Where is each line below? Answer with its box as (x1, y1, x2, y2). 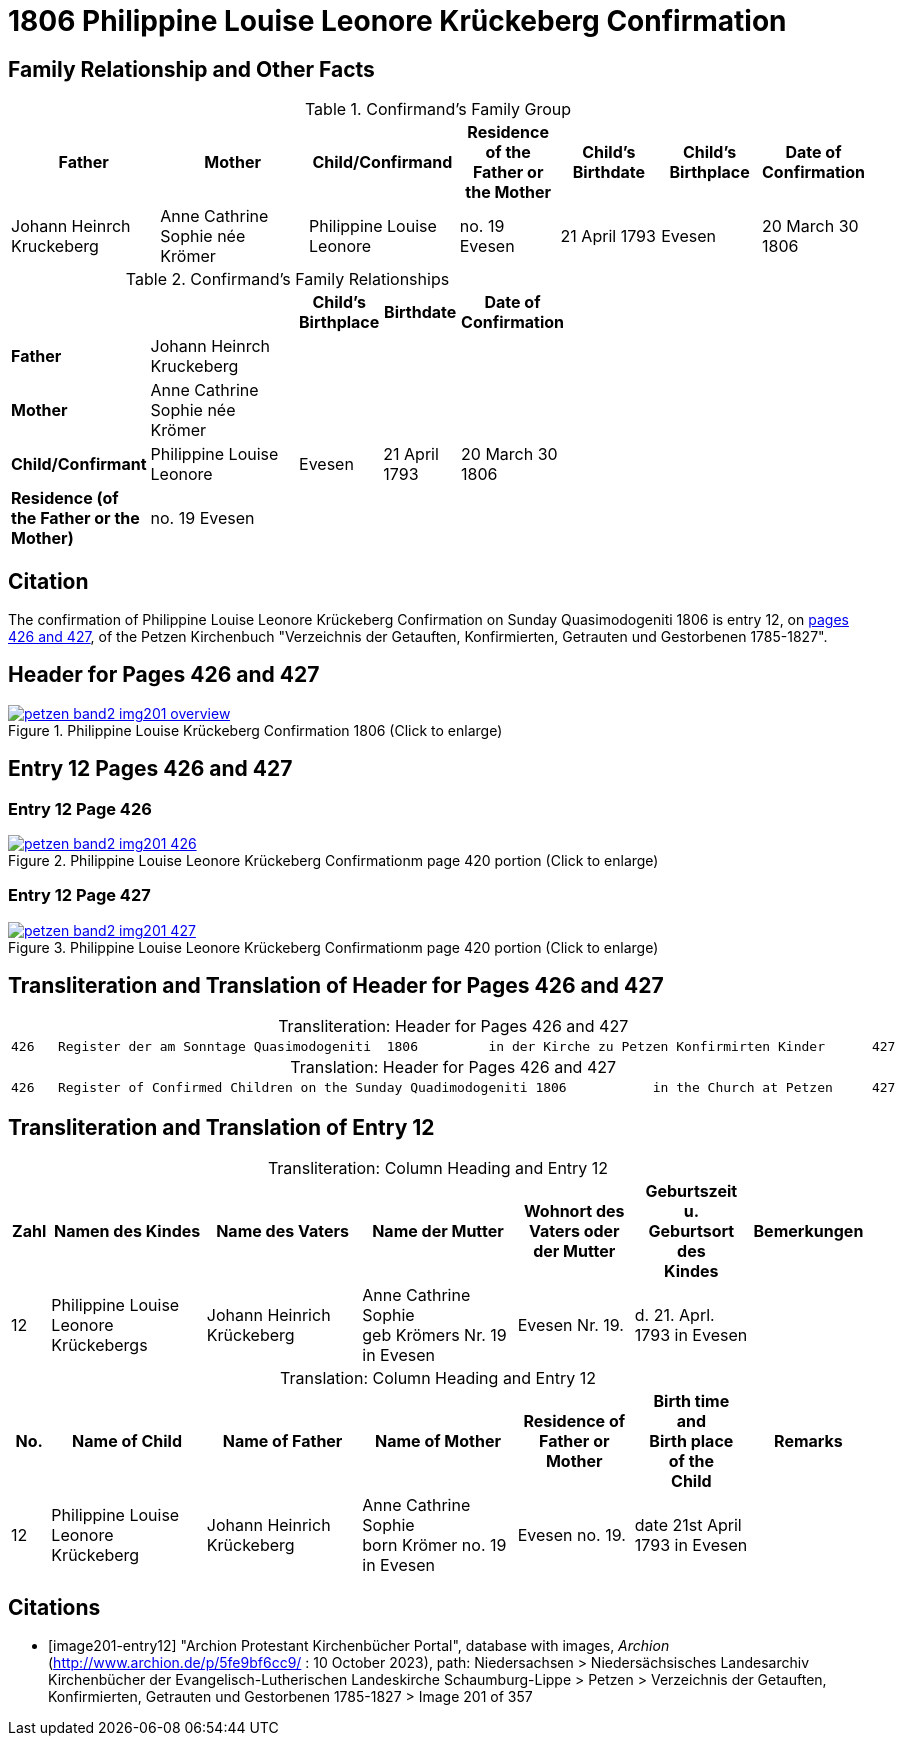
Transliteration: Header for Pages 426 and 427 (278, 1015, 629, 1036)
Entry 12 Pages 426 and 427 (8, 756, 293, 782)
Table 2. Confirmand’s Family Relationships (125, 269, 450, 290)
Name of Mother (374, 1430, 501, 1451)
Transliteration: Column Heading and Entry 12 (267, 1157, 609, 1178)
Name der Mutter (372, 1220, 504, 1241)
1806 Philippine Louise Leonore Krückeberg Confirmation (8, 4, 787, 38)
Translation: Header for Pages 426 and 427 (290, 1056, 617, 1077)
